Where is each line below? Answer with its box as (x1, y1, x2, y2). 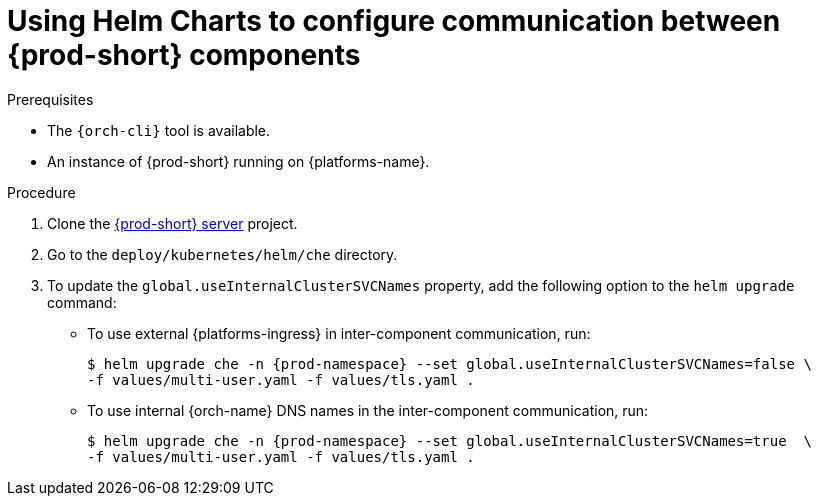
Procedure (7, 183, 76, 201)
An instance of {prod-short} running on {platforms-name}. (47, 152, 430, 170)
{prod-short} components (7, 38, 361, 72)
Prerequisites (7, 90, 94, 108)
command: (47, 293, 117, 311)
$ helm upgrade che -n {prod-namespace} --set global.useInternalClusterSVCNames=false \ (87, 355, 812, 372)
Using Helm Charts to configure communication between (7, 4, 781, 38)
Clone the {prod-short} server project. (47, 214, 298, 232)
